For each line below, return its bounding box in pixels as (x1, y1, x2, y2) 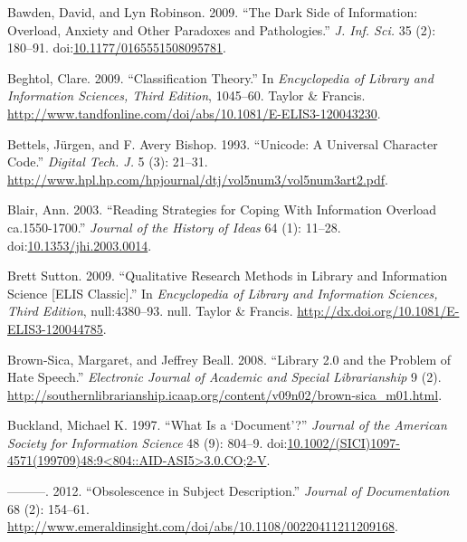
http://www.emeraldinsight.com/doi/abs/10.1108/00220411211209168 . (7, 517, 398, 536)
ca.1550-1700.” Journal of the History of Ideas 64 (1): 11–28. (7, 217, 341, 236)
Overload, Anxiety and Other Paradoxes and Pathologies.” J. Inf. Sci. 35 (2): (7, 20, 436, 39)
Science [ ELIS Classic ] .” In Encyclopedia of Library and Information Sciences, (7, 283, 438, 302)
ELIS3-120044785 (7, 319, 103, 338)
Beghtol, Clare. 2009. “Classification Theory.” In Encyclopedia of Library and (7, 68, 434, 87)
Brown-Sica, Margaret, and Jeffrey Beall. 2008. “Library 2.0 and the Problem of (7, 349, 452, 368)
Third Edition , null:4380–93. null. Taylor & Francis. (7, 301, 293, 320)
